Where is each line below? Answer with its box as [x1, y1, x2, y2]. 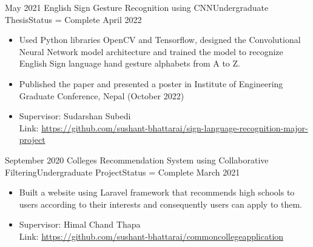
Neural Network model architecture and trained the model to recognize [19, 45, 283, 58]
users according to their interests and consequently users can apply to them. [19, 197, 303, 210]
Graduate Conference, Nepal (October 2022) [19, 89, 184, 102]
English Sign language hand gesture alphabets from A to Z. [19, 57, 240, 70]
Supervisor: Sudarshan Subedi [19, 110, 131, 122]
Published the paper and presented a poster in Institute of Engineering [19, 77, 283, 90]
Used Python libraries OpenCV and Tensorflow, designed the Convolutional [19, 33, 301, 46]
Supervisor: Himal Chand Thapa [19, 218, 141, 231]
